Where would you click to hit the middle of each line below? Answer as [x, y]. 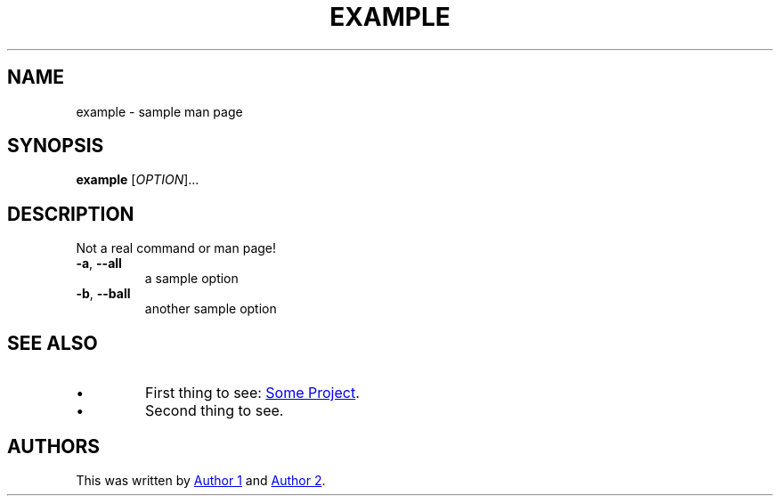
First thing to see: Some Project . [252, 393]
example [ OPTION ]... [138, 180]
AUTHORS [54, 446]
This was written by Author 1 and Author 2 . [201, 480]
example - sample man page [159, 111]
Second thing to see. [215, 411]
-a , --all [99, 264]
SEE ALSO [53, 343]
